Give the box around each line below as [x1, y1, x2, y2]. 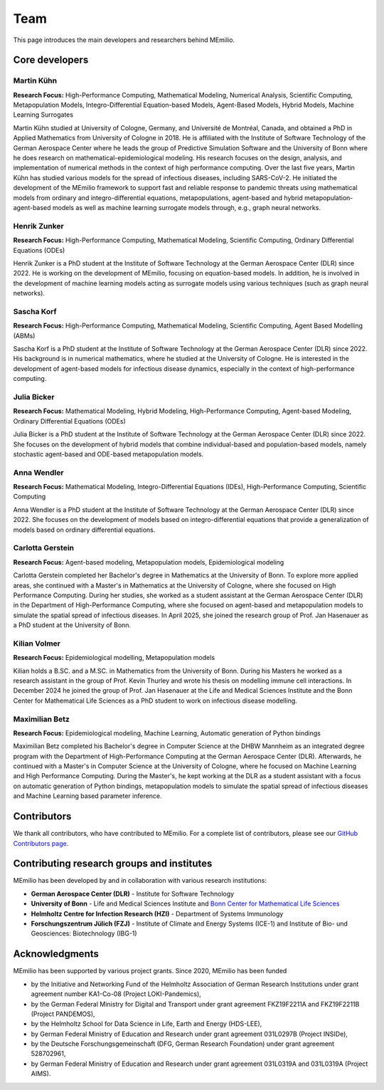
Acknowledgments [13, 948, 100, 960]
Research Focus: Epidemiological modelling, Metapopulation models [13, 654, 215, 662]
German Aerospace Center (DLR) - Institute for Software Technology [31, 889, 235, 898]
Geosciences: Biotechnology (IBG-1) [31, 929, 138, 938]
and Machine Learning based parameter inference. [13, 792, 163, 800]
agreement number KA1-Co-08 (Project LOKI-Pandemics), [31, 990, 202, 998]
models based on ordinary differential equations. [13, 525, 156, 534]
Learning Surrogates [13, 110, 74, 119]
